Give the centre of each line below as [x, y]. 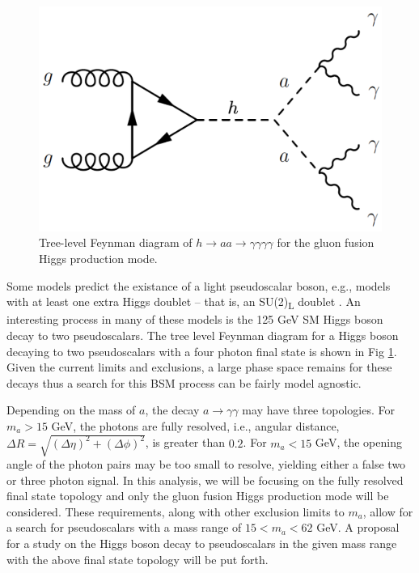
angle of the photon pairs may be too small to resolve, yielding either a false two [206, 464]
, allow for [388, 511]
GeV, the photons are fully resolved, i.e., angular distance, [195, 425]
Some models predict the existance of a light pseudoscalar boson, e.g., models [199, 285]
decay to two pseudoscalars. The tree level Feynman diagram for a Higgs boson [203, 335]
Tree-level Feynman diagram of [116, 242]
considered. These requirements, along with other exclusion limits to [176, 511]
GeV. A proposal [358, 527]
